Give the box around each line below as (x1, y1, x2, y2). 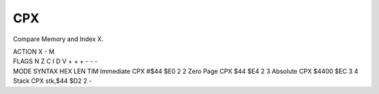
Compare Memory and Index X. (13, 35, 104, 43)
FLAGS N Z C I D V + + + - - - (13, 57, 98, 65)
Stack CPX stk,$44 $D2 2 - (13, 77, 92, 85)
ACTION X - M (13, 47, 55, 56)
